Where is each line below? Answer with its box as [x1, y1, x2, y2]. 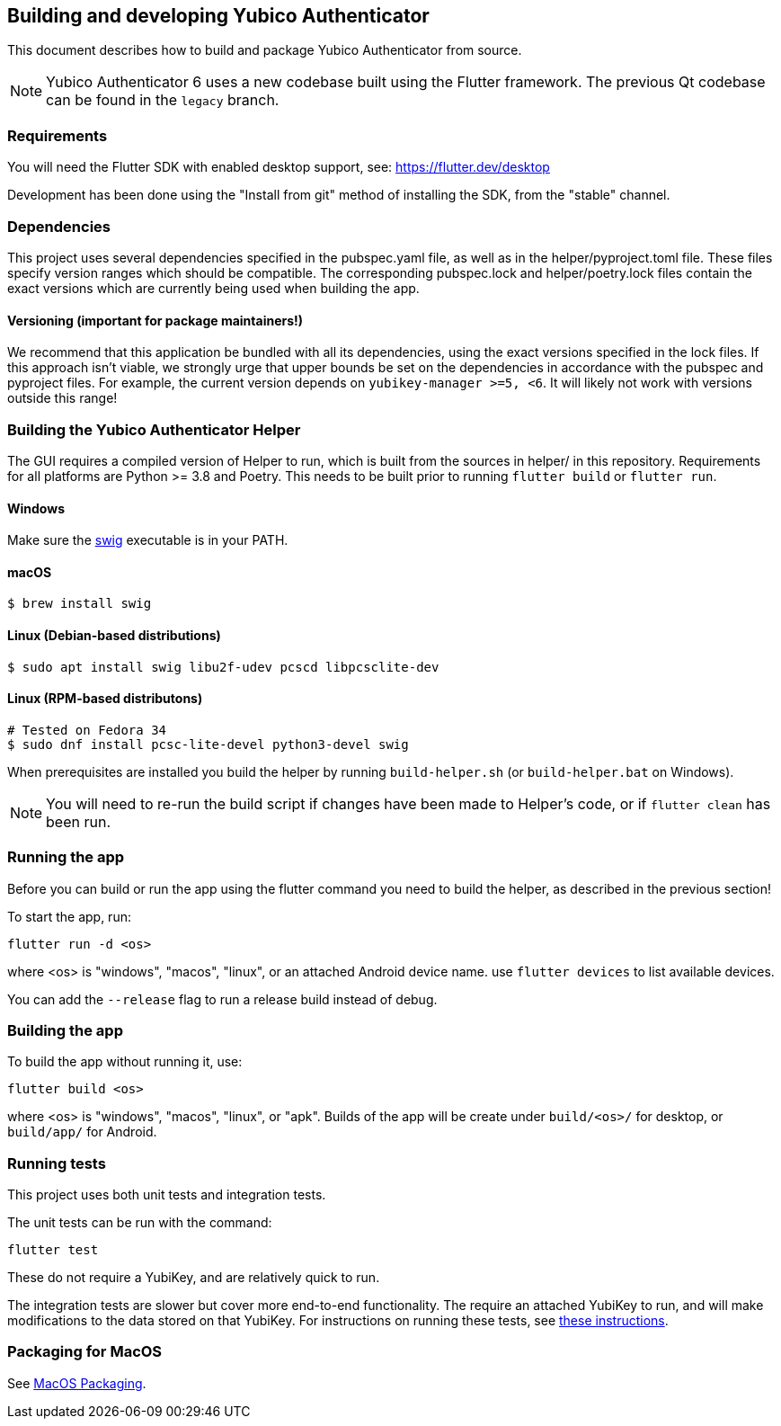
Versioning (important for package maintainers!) [7, 312, 304, 328]
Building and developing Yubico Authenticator [7, 4, 430, 27]
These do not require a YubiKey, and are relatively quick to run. [7, 1270, 380, 1286]
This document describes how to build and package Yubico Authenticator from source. [7, 42, 522, 58]
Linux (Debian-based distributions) [7, 627, 221, 643]
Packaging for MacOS [7, 1342, 163, 1361]
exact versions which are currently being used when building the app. [7, 280, 420, 296]
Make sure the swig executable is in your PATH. [7, 532, 288, 548]
